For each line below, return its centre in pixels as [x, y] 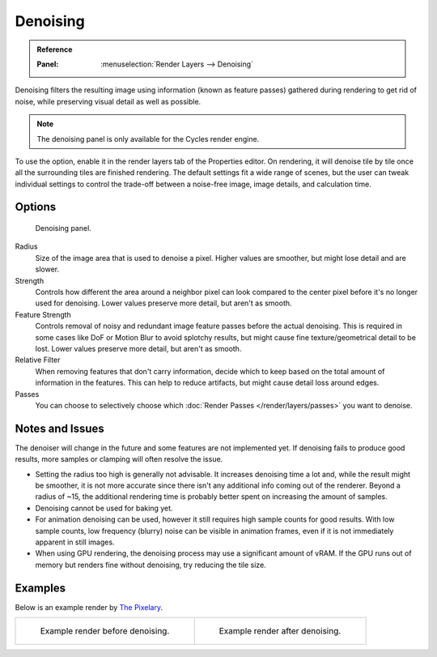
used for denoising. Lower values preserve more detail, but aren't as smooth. [163, 303]
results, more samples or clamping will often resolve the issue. [119, 459]
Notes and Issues [59, 428]
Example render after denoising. [280, 631]
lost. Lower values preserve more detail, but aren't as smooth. [138, 348]
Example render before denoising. [105, 631]
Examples [40, 588]
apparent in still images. [75, 542]
